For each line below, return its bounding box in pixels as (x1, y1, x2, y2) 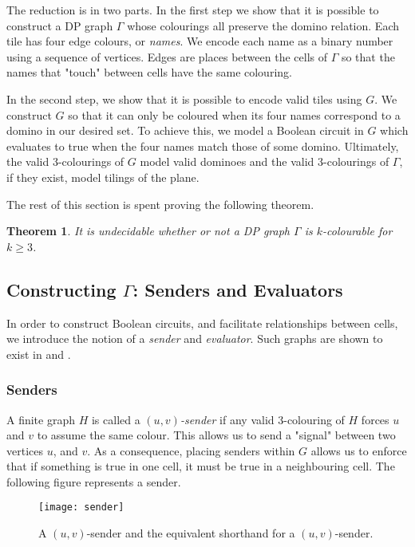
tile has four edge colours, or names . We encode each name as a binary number (6, 33, 393, 49)
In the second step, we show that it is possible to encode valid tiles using (6, 90, 362, 107)
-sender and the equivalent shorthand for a (86, 525, 295, 541)
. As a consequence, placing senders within (87, 442, 295, 458)
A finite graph (6, 411, 76, 427)
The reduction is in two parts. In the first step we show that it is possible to (6, 2, 379, 18)
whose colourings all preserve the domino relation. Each (127, 17, 399, 33)
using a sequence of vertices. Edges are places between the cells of (6, 48, 327, 65)
